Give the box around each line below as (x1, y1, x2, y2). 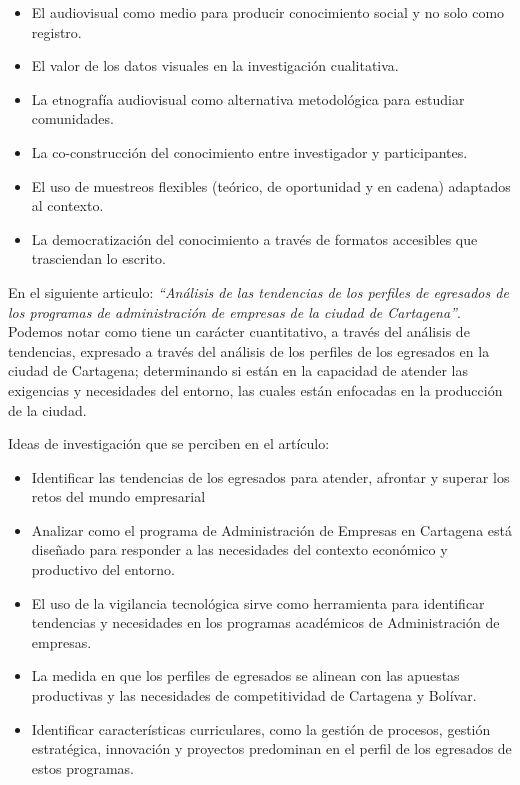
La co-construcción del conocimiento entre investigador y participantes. (31, 141, 468, 162)
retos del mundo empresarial (31, 486, 206, 507)
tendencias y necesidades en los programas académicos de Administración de (31, 612, 500, 633)
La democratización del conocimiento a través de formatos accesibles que (31, 228, 478, 249)
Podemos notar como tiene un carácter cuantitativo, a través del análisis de (8, 321, 470, 342)
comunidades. (31, 108, 114, 129)
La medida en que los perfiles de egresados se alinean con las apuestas (31, 665, 460, 686)
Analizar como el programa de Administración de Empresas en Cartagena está (31, 519, 512, 540)
